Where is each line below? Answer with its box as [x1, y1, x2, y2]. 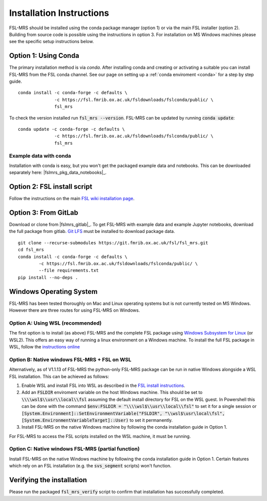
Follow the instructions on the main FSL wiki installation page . [9, 196, 134, 202]
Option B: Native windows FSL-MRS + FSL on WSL [9, 356, 132, 363]
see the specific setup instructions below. [9, 39, 94, 45]
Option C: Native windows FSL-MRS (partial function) [9, 445, 140, 452]
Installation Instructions [9, 7, 109, 18]
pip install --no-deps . [18, 275, 78, 280]
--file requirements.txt [39, 268, 99, 274]
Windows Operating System [9, 287, 98, 296]
